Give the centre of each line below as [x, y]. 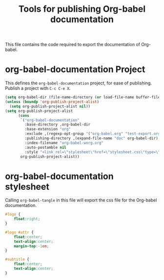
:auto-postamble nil [46, 147]
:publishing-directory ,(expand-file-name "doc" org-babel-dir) [92, 138]
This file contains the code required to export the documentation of [73, 45]
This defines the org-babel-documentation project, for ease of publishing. [79, 83]
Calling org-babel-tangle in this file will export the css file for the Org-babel [81, 200]
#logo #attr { [20, 232]
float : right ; [27, 219]
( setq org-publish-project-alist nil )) [50, 106]
